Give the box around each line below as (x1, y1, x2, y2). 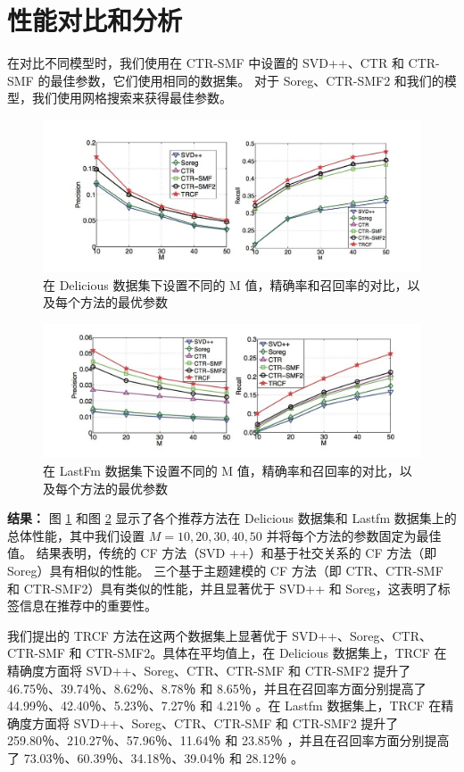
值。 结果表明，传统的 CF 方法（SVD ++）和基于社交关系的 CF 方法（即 (7, 544, 437, 562)
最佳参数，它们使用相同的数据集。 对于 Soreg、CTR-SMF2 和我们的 (50, 71, 444, 89)
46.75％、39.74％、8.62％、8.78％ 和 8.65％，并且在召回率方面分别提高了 (7, 678, 427, 697)
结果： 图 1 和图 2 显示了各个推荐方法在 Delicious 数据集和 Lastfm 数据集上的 (7, 509, 457, 527)
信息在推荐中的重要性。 (19, 596, 157, 615)
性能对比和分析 (7, 2, 183, 38)
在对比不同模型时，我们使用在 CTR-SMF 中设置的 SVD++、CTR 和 (7, 54, 404, 72)
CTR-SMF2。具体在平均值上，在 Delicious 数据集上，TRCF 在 (86, 643, 447, 662)
